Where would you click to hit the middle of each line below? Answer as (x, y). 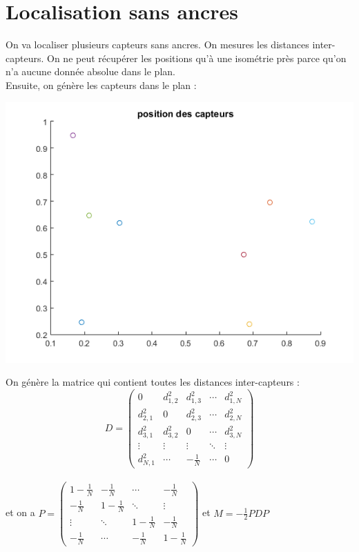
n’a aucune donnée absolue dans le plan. (90, 71)
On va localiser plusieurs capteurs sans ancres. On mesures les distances (157, 45)
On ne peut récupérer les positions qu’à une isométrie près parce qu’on (197, 58)
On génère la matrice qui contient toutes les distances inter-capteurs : (153, 382)
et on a (20, 512)
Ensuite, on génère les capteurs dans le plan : (101, 85)
